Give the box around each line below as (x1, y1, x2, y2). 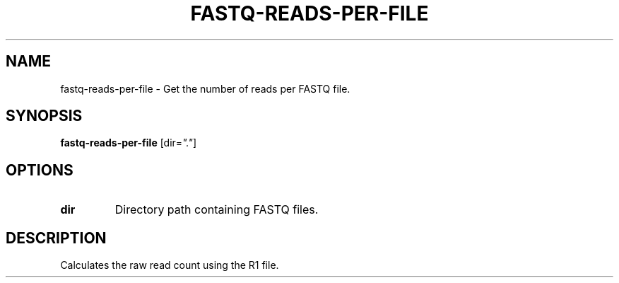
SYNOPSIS (6, 107, 83, 125)
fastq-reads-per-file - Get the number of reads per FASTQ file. (60, 82, 350, 95)
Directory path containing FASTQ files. (114, 202, 319, 217)
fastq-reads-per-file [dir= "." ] (60, 137, 196, 149)
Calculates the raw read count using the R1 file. (60, 259, 279, 272)
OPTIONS (6, 161, 73, 179)
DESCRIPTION (6, 229, 107, 247)
